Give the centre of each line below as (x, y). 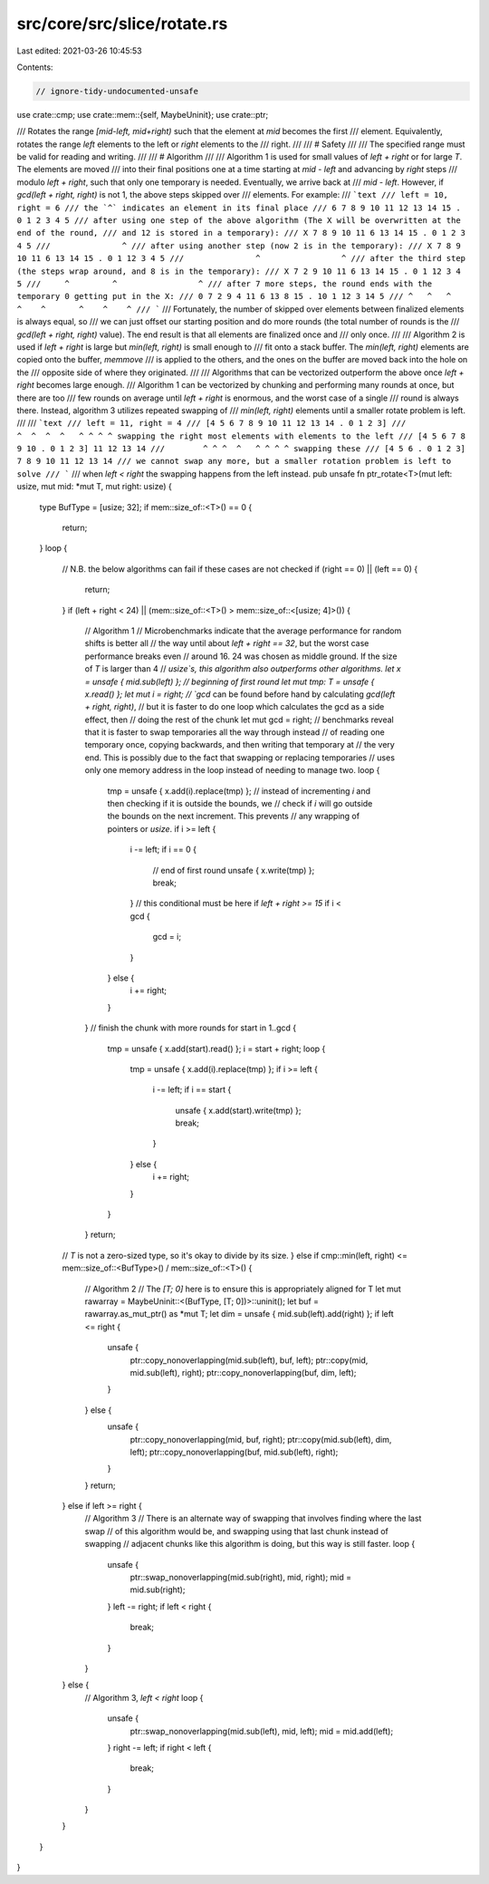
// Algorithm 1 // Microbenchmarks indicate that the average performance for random (243, 631)
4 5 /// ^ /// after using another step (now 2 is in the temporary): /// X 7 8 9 (239, 246)
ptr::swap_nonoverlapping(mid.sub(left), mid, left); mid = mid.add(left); (262, 1731)
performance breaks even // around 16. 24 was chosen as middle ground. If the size (241, 656)
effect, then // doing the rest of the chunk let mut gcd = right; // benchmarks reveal (239, 720)
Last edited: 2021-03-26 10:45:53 (79, 51)
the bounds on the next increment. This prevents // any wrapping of (234, 816)
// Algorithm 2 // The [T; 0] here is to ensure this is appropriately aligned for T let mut (243, 1289)
